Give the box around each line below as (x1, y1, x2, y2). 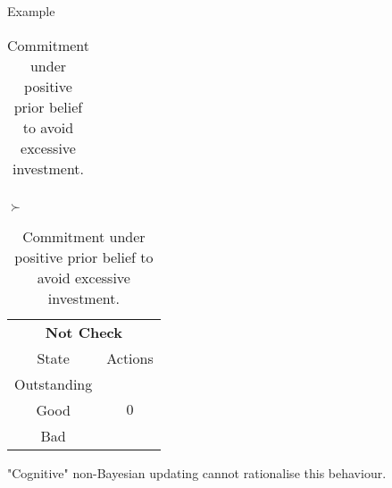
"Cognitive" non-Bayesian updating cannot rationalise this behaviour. (7, 463, 387, 482)
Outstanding (14, 373, 93, 394)
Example (7, 2, 55, 20)
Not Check (45, 321, 122, 342)
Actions (106, 347, 154, 368)
